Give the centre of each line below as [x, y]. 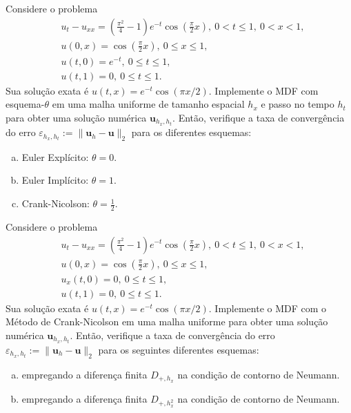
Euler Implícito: [55, 180]
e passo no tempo [298, 104]
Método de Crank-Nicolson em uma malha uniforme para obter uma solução [167, 321]
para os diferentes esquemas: [191, 132]
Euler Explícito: [55, 156]
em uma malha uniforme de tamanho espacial [148, 104]
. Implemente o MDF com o [268, 308]
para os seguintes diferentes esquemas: [179, 349]
